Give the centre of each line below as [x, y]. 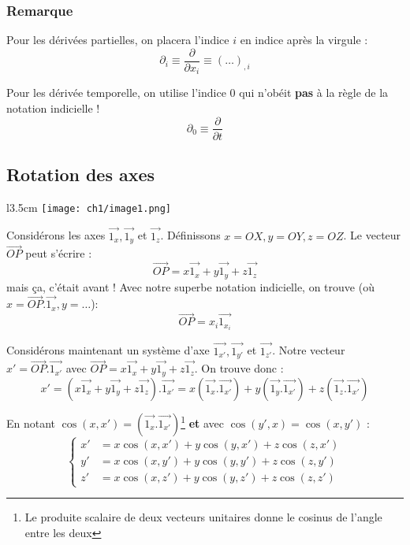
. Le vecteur [372, 235]
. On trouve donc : [239, 368]
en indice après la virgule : [304, 40]
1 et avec [203, 422]
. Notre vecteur [309, 350]
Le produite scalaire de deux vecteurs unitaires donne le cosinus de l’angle [203, 517]
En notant [31, 423]
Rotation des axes [81, 174]
